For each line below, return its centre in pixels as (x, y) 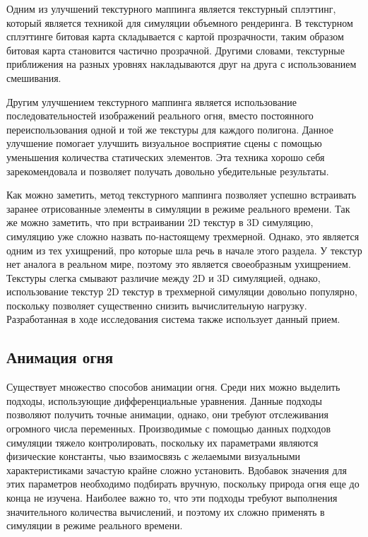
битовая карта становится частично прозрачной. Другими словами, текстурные (176, 50)
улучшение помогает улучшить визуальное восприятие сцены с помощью (164, 143)
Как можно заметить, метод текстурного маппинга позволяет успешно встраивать (182, 195)
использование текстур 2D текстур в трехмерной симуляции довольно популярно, (182, 291)
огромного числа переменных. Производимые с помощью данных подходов (169, 429)
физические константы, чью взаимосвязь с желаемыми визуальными (154, 456)
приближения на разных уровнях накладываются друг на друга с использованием (182, 64)
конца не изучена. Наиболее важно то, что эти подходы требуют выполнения (172, 498)
